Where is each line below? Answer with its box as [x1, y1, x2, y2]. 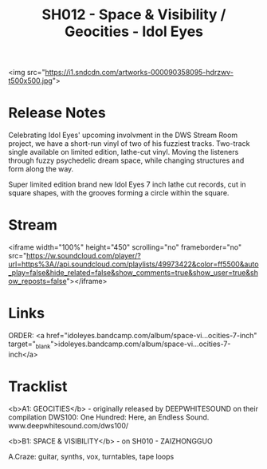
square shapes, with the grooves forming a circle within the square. [8, 188, 230, 198]
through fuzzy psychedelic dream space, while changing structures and [8, 156, 245, 165]
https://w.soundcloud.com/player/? [26, 251, 141, 261]
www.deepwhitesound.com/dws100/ [8, 420, 129, 430]
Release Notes [8, 104, 106, 122]
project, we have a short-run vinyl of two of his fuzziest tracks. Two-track [8, 139, 250, 148]
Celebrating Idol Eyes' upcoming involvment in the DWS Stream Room [8, 130, 238, 140]
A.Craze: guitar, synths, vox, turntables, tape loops [8, 451, 175, 461]
